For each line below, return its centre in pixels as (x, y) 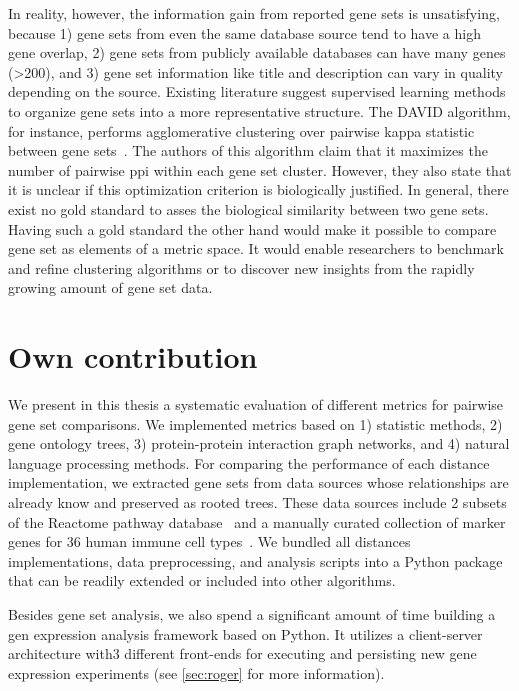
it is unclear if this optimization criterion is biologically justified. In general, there (258, 189)
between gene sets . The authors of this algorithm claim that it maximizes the (248, 150)
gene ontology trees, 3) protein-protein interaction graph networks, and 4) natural (259, 443)
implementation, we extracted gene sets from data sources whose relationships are (258, 482)
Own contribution (133, 356)
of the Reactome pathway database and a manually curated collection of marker (257, 521)
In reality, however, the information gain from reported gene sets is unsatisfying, (254, 13)
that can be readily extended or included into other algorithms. (202, 580)
